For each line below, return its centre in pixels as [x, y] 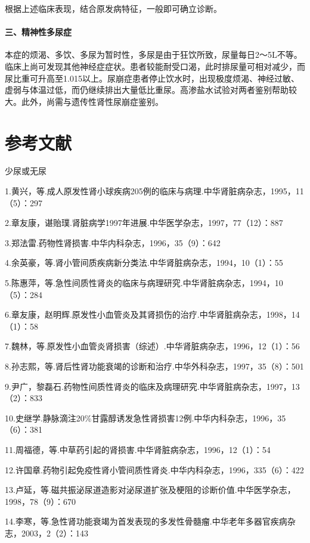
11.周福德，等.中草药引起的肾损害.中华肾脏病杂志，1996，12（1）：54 [138, 449]
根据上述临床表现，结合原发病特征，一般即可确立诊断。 [113, 8]
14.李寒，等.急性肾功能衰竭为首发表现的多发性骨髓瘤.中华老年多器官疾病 [146, 521]
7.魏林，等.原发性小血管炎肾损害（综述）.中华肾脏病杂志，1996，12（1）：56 [152, 346]
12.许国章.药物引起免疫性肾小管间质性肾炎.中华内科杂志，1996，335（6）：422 [154, 469]
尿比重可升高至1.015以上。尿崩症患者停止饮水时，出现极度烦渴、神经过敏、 [152, 78]
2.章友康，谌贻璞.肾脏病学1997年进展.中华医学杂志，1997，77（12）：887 [144, 223]
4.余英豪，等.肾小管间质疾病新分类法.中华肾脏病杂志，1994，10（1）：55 [144, 263]
